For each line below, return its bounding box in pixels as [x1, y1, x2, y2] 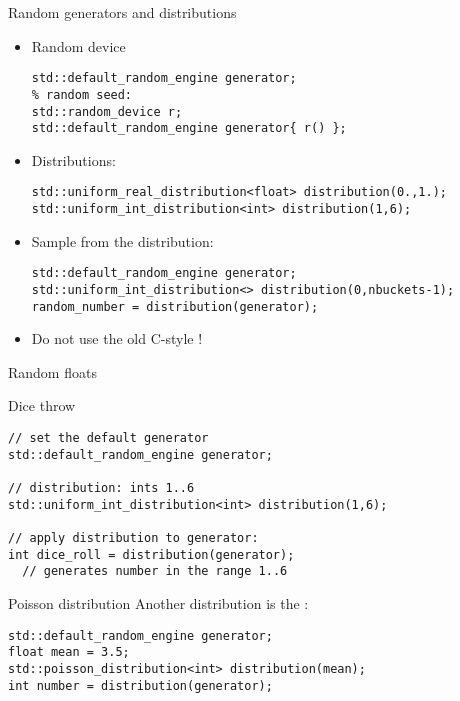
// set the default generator [8, 431, 209, 446]
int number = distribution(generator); [8, 678, 273, 693]
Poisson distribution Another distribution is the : [8, 592, 309, 613]
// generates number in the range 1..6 [22, 564, 288, 579]
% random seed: [31, 87, 133, 102]
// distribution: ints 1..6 [8, 481, 195, 496]
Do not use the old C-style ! [31, 328, 203, 349]
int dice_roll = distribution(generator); [8, 547, 295, 562]
